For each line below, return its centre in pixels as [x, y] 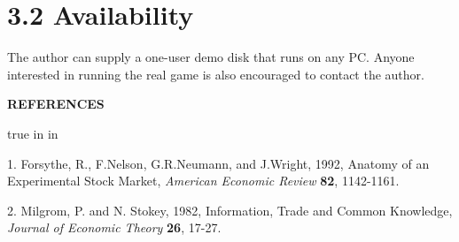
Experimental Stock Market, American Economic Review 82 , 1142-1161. [203, 181]
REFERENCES [56, 104]
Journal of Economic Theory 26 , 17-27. [114, 227]
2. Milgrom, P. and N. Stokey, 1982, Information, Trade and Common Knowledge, [230, 210]
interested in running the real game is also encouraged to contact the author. [216, 74]
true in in [33, 133]
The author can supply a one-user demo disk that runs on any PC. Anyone [211, 57]
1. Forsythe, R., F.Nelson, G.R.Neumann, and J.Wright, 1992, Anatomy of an [218, 163]
